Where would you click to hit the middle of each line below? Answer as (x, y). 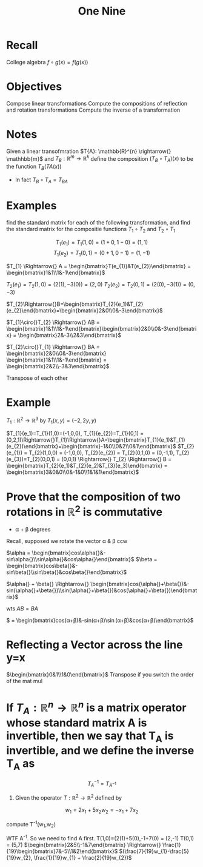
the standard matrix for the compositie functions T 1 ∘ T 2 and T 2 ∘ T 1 (91, 230)
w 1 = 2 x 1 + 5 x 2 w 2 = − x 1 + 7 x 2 (102, 810)
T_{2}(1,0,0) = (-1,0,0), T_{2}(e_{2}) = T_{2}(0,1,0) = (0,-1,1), (102, 453)
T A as (21, 764)
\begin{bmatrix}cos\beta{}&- (42, 565)
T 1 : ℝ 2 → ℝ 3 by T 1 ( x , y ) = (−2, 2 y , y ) (52, 420)
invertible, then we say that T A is (90, 737)
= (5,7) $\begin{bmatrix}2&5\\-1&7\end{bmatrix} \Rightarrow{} (84, 845)
